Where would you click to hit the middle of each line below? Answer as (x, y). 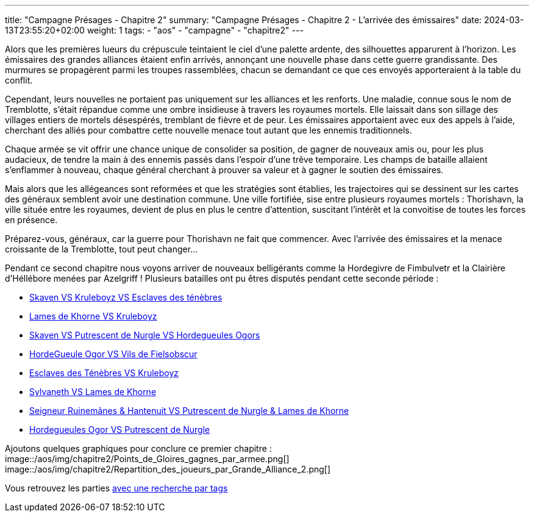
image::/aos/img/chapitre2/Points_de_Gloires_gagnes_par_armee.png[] (147, 459)
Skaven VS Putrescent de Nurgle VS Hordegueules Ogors (145, 335)
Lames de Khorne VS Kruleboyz (93, 316)
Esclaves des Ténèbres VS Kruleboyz (104, 373)
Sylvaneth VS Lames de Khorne (93, 392)
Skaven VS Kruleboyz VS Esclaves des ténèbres (126, 297)
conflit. (19, 80)
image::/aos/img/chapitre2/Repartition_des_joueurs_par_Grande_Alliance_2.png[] (168, 469)
